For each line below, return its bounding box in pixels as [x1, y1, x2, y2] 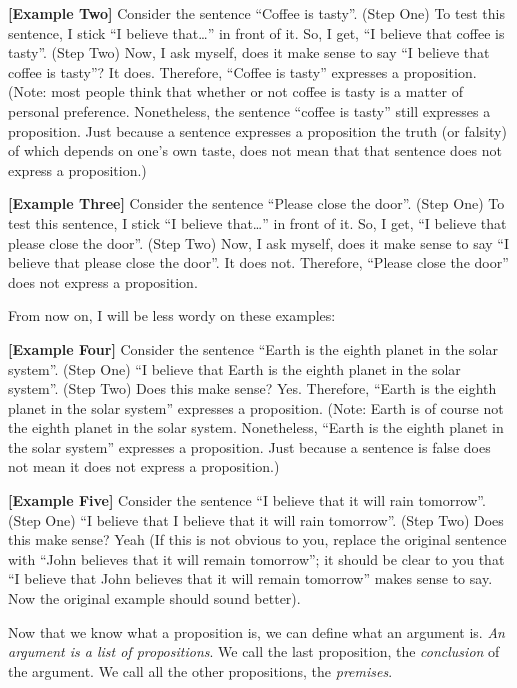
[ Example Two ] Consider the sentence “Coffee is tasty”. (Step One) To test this [8, 3, 505, 23]
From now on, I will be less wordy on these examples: [8, 305, 336, 326]
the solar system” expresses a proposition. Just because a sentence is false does [8, 436, 491, 457]
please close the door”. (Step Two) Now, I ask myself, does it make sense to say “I [8, 232, 510, 253]
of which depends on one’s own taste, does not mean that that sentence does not [8, 140, 502, 161]
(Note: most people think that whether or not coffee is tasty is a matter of [8, 81, 463, 102]
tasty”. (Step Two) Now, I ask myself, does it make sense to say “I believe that [8, 42, 490, 63]
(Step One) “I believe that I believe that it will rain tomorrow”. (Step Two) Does [8, 509, 504, 530]
